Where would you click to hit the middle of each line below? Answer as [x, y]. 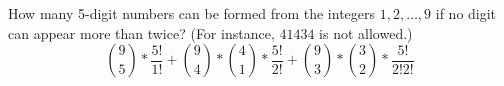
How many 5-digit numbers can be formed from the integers [192, 13]
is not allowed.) [366, 32]
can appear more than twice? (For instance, [141, 32]
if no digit [466, 13]
